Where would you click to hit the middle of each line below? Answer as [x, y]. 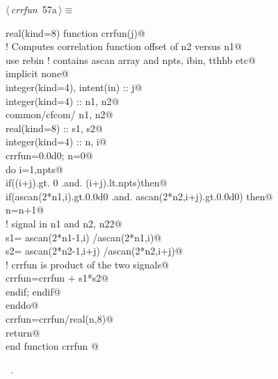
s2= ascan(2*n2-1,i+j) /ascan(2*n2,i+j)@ [94, 251]
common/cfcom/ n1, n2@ [59, 114]
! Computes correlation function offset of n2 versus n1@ [124, 46]
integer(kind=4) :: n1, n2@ [63, 100]
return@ [23, 332]
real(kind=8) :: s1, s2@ [54, 128]
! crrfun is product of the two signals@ [87, 264]
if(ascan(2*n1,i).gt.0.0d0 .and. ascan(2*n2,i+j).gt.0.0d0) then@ [139, 196]
